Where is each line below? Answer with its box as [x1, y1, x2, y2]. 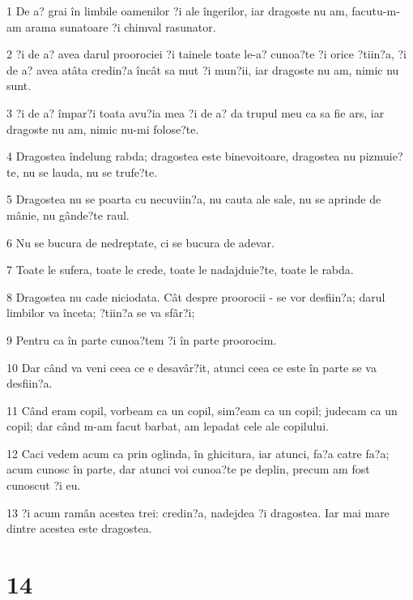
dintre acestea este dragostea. [6, 520, 152, 537]
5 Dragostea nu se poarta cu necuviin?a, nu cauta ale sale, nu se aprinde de [6, 191, 381, 208]
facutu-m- [351, 2, 400, 19]
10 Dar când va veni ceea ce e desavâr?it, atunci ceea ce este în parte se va [6, 358, 377, 375]
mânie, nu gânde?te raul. [6, 206, 130, 223]
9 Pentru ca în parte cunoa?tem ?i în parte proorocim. [6, 331, 277, 348]
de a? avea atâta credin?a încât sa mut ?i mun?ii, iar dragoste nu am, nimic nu [6, 61, 399, 78]
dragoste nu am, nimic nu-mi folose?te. [6, 120, 199, 137]
